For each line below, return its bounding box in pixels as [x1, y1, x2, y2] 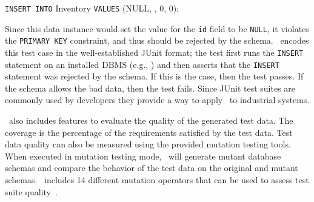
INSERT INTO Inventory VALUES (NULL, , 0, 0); [5, 2, 179, 14]
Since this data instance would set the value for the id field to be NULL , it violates [5, 22, 309, 35]
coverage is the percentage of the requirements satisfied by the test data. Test [5, 126, 293, 138]
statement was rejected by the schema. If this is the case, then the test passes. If [5, 70, 304, 82]
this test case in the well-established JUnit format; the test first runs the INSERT [5, 45, 304, 58]
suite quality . [5, 185, 58, 198]
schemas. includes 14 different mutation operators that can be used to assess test [5, 173, 309, 186]
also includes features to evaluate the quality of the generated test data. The [8, 114, 293, 127]
